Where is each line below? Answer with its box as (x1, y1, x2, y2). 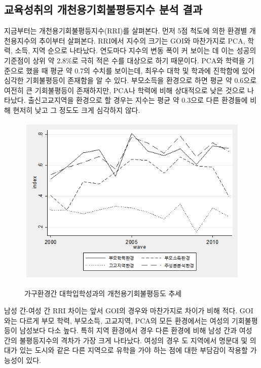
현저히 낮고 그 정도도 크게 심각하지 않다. (13, 104, 140, 115)
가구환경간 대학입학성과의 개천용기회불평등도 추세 (24, 288, 182, 299)
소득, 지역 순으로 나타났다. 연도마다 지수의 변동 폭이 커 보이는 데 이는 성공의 (15, 45, 256, 56)
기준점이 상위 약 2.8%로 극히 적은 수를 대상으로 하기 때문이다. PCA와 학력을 (4, 55, 245, 65)
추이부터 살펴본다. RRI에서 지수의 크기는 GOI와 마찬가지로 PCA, (39, 35, 245, 46)
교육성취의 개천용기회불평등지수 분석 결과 (4, 2, 203, 17)
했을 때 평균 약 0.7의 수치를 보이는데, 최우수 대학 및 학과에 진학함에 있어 (26, 65, 255, 75)
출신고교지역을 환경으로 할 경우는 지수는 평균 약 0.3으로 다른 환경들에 (28, 95, 248, 105)
